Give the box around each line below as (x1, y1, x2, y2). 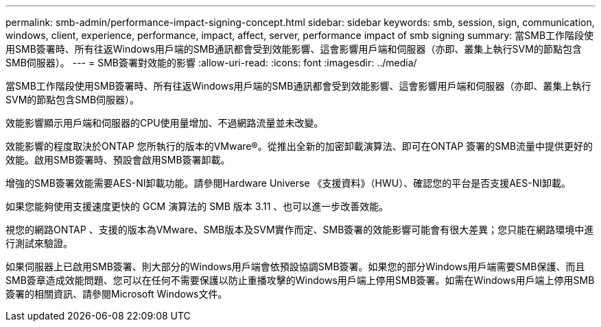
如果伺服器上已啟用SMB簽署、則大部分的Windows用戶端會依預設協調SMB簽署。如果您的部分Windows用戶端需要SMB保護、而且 (5, 261, 585, 272)
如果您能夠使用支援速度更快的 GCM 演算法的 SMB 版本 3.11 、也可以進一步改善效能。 (5, 200, 389, 212)
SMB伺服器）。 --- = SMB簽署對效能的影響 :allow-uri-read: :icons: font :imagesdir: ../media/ (5, 57, 417, 68)
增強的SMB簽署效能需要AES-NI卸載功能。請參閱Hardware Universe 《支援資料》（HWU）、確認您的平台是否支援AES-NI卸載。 (5, 177, 571, 189)
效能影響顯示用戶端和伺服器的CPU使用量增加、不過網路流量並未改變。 (5, 117, 324, 129)
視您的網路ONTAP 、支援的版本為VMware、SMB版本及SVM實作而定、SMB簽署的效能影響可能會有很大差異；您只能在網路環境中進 (5, 224, 594, 235)
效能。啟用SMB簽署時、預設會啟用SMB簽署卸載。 (5, 154, 231, 166)
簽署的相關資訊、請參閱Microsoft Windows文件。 (5, 288, 228, 300)
